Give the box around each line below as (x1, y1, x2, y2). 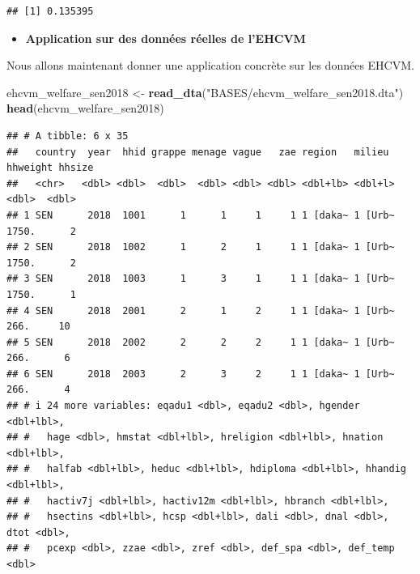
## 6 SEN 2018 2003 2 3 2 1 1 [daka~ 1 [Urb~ (6, 368, 395, 380)
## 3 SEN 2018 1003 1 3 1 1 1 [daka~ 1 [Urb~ (6, 273, 395, 285)
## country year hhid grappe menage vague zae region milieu (6, 146, 389, 158)
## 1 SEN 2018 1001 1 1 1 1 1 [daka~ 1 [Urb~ (6, 209, 395, 221)
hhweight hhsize (6, 162, 94, 174)
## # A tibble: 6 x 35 (6, 130, 129, 142)
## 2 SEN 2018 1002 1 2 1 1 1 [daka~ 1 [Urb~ (6, 241, 395, 253)
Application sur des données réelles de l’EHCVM (25, 29, 306, 46)
